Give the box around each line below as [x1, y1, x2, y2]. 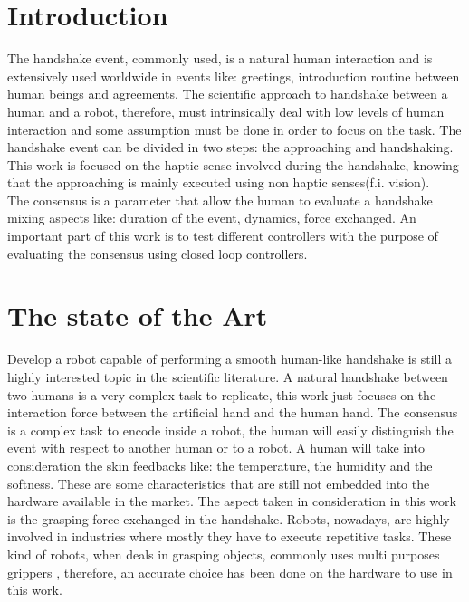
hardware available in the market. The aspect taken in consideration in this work [7, 492, 456, 511]
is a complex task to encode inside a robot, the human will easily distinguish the [7, 420, 454, 439]
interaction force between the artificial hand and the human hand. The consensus [7, 403, 458, 422]
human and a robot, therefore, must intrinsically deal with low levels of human [7, 101, 445, 120]
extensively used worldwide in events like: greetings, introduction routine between [7, 66, 460, 85]
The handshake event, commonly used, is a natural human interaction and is [7, 49, 433, 68]
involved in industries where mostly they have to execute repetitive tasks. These [7, 527, 452, 546]
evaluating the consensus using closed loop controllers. [7, 244, 308, 263]
